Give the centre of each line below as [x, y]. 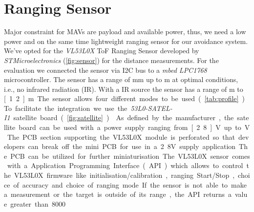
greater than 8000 [38, 203]
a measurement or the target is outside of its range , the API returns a [118, 194]
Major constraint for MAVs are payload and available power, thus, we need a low [125, 32]
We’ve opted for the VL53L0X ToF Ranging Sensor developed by [102, 51]
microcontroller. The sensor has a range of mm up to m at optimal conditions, [121, 79]
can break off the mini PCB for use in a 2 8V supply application [132, 146]
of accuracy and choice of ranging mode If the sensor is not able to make [130, 184]
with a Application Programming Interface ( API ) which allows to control [125, 165]
